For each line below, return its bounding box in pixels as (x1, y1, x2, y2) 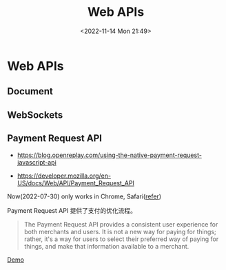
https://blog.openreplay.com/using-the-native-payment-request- (17, 151, 202, 159)
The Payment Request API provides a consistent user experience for (23, 220, 218, 228)
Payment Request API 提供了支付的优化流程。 (7, 206, 136, 214)
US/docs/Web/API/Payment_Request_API (17, 178, 134, 187)
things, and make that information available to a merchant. (23, 242, 189, 250)
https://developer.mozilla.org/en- (17, 172, 112, 180)
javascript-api (17, 158, 56, 166)
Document (7, 85, 53, 97)
